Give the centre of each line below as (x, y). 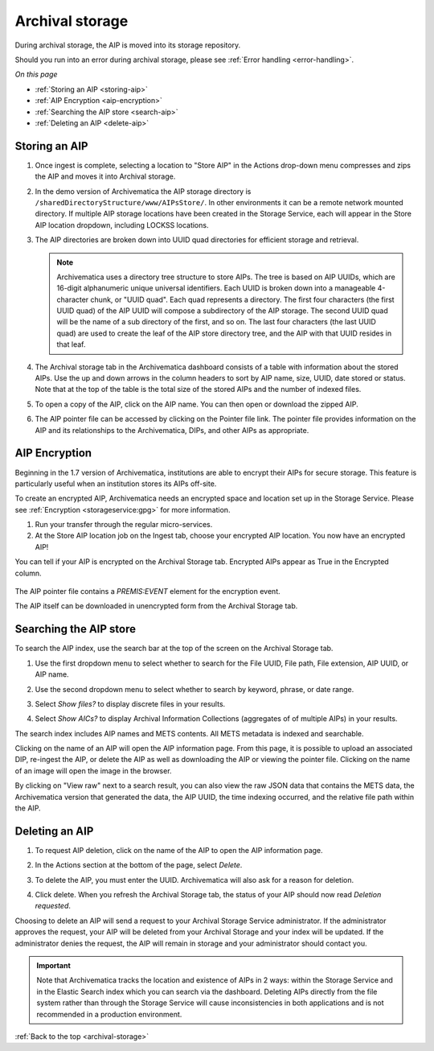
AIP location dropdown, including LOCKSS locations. (122, 225)
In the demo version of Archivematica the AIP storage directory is (143, 191)
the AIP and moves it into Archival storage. (105, 176)
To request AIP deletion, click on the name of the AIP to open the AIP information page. (179, 850)
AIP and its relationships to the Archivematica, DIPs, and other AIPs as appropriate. (172, 430)
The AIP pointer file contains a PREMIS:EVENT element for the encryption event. (147, 591)
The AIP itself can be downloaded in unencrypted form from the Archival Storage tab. (156, 606)
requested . (53, 906)
